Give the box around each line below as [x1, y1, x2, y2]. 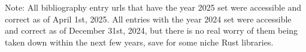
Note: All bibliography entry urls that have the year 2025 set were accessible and [5, 1, 302, 13]
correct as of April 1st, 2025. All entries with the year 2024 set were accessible [5, 12, 292, 25]
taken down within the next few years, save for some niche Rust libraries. [5, 35, 274, 48]
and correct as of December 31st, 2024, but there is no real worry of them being [5, 24, 298, 37]
